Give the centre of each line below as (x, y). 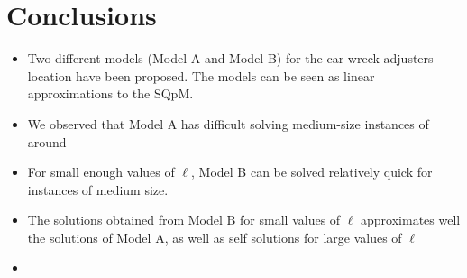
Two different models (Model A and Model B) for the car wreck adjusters (230, 58)
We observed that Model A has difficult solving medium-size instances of (228, 123)
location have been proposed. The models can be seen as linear (201, 75)
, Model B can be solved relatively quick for (312, 172)
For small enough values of (101, 172)
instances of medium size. (98, 189)
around (47, 141)
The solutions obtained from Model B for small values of (184, 220)
